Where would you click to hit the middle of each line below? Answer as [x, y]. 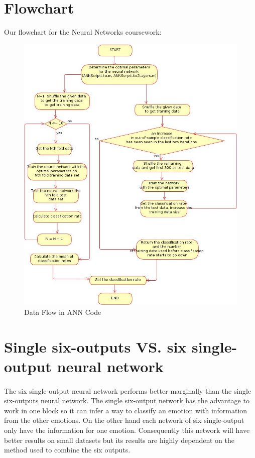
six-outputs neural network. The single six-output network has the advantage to [127, 400]
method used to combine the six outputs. [67, 450]
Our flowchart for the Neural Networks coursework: [83, 32]
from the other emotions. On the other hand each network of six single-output [124, 420]
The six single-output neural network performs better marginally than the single [128, 390]
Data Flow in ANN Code [63, 312]
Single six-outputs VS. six [95, 346]
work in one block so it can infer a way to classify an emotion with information [126, 410]
